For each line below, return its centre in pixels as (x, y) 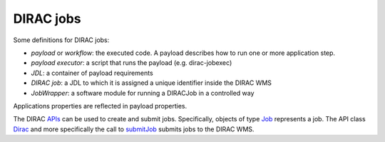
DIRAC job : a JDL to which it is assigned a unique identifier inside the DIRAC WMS (152, 83)
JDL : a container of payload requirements (92, 73)
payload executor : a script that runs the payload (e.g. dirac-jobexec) (132, 63)
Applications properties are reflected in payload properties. (100, 106)
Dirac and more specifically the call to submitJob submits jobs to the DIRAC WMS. (134, 129)
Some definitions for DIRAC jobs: (61, 40)
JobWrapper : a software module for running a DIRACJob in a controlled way (143, 93)
